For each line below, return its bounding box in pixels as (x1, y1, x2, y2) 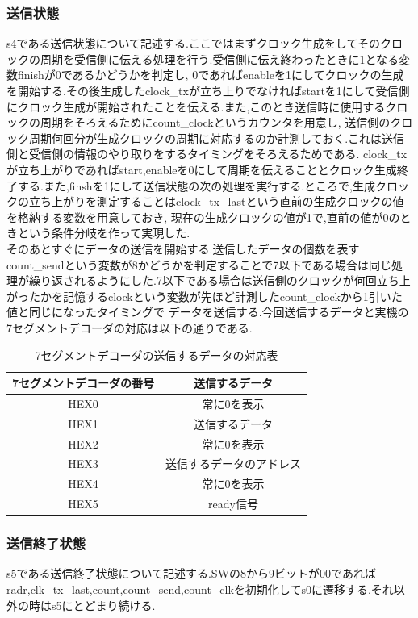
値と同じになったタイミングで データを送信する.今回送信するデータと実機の (6, 303, 409, 320)
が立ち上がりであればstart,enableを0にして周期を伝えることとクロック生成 (6, 161, 397, 177)
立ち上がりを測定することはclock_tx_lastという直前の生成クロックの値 (28, 193, 404, 210)
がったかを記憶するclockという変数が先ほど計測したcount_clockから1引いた (6, 287, 403, 304)
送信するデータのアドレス (165, 455, 302, 472)
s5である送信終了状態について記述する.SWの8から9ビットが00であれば (6, 565, 376, 582)
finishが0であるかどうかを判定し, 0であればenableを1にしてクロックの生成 (17, 66, 404, 83)
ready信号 (208, 495, 258, 512)
